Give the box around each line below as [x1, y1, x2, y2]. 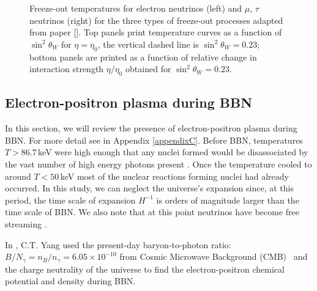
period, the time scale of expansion [5, 193, 136, 206]
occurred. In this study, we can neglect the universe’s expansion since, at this [5, 182, 294, 194]
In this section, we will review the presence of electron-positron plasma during [5, 122, 297, 134]
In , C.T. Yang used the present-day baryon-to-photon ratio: [5, 238, 231, 251]
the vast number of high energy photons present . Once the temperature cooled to [5, 157, 312, 170]
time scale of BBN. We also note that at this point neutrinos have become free [5, 205, 299, 218]
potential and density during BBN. [5, 274, 136, 287]
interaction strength [29, 62, 104, 75]
